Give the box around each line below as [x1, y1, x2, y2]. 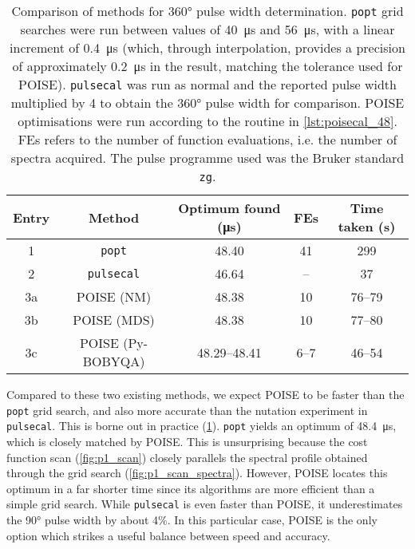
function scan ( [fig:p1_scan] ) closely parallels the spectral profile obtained [6, 448, 368, 465]
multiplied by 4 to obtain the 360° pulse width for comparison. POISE [10, 93, 405, 112]
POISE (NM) [76, 287, 152, 306]
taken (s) [338, 217, 396, 235]
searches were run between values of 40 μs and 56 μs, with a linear [20, 20, 395, 38]
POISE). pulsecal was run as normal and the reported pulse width [18, 75, 397, 93]
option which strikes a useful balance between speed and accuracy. [6, 527, 330, 543]
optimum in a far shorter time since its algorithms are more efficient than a [6, 480, 375, 496]
